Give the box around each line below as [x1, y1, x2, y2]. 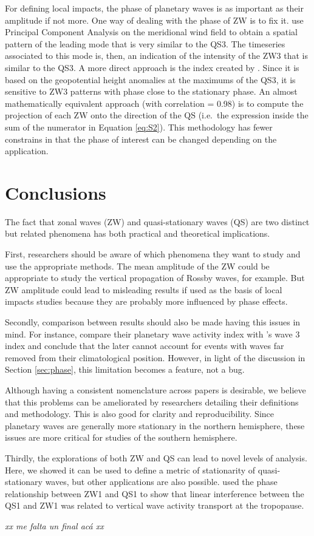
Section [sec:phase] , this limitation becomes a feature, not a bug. [5, 363, 245, 376]
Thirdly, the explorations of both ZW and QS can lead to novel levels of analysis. [5, 451, 307, 464]
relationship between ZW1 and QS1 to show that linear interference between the [5, 487, 304, 500]
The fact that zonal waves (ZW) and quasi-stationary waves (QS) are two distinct [5, 215, 310, 228]
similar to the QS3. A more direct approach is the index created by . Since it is [5, 61, 299, 73]
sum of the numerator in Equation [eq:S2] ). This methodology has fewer [5, 120, 273, 133]
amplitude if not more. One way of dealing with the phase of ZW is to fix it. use [5, 13, 304, 26]
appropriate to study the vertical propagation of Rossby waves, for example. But [5, 271, 305, 284]
